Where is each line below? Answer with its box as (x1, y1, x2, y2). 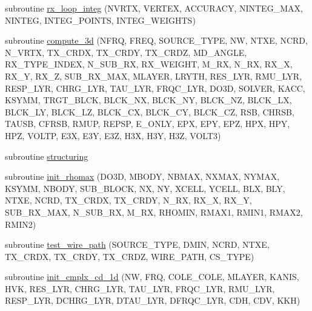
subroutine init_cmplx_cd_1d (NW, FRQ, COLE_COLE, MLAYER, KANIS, (5, 270, 299, 283)
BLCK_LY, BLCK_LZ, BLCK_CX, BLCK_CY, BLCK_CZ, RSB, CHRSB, (5, 105, 294, 118)
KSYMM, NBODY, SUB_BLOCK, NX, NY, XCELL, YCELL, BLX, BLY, (5, 182, 285, 194)
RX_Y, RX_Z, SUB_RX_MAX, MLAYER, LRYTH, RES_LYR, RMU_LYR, (5, 69, 302, 82)
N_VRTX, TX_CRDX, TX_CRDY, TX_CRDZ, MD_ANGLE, (5, 46, 247, 58)
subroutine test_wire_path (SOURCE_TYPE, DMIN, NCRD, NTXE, (5, 238, 270, 251)
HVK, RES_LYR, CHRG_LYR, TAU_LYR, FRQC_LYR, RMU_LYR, (5, 282, 275, 295)
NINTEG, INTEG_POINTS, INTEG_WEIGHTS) (5, 13, 196, 26)
